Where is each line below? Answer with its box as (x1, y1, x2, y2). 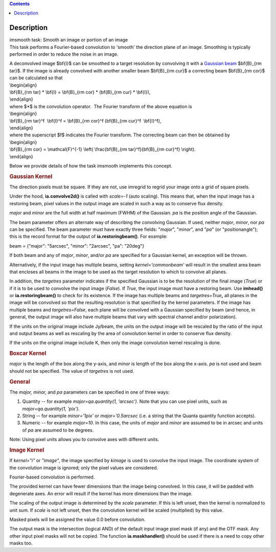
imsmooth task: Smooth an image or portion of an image (9, 37, 128, 43)
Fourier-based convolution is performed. (9, 474, 95, 480)
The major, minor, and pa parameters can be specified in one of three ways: (9, 389, 170, 395)
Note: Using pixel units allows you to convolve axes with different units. (9, 437, 159, 443)
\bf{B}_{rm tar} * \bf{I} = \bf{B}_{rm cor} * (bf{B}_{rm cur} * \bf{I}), (9, 89, 151, 95)
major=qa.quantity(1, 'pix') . (22, 405, 80, 412)
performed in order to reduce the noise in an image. (9, 51, 119, 57)
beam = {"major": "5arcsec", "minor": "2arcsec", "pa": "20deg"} (9, 243, 145, 249)
